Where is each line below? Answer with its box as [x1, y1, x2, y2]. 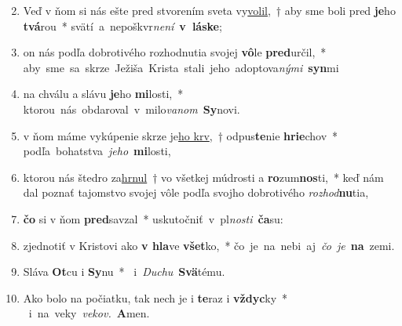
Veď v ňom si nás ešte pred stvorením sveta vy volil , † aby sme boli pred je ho [23, 2, 396, 18]
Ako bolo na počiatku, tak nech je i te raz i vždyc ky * [23, 289, 288, 306]
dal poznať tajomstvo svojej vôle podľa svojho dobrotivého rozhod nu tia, [23, 184, 369, 201]
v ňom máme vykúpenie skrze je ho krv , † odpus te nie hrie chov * [23, 127, 338, 143]
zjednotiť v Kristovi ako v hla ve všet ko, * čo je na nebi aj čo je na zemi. [23, 237, 395, 253]
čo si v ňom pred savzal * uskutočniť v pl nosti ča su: [23, 210, 283, 226]
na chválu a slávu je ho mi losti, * [23, 85, 184, 102]
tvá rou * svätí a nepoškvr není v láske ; [23, 17, 222, 34]
